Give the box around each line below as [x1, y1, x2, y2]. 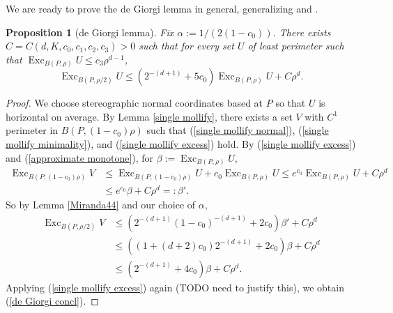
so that [275, 96, 306, 110]
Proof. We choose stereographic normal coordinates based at [6, 96, 263, 110]
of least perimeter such [247, 38, 344, 53]
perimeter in [6, 123, 59, 137]
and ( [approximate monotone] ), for [6, 150, 154, 165]
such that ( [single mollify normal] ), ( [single [146, 123, 329, 137]
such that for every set [139, 38, 234, 53]
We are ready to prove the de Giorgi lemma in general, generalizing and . [6, 1, 318, 15]
